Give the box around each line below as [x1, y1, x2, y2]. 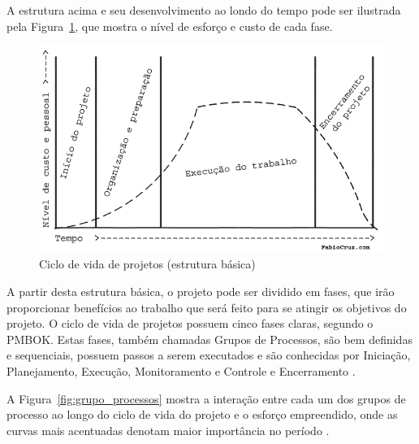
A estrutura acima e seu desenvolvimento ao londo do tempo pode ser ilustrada [6, 2, 401, 18]
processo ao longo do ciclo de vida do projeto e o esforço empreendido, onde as [6, 406, 398, 423]
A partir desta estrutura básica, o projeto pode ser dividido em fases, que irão [6, 283, 395, 299]
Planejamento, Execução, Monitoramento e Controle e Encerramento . [6, 362, 356, 379]
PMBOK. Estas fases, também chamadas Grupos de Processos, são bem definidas [6, 330, 413, 347]
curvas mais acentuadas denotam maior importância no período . [6, 421, 330, 438]
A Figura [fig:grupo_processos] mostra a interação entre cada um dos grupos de [6, 390, 406, 407]
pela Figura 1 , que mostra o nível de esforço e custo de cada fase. [6, 17, 333, 34]
